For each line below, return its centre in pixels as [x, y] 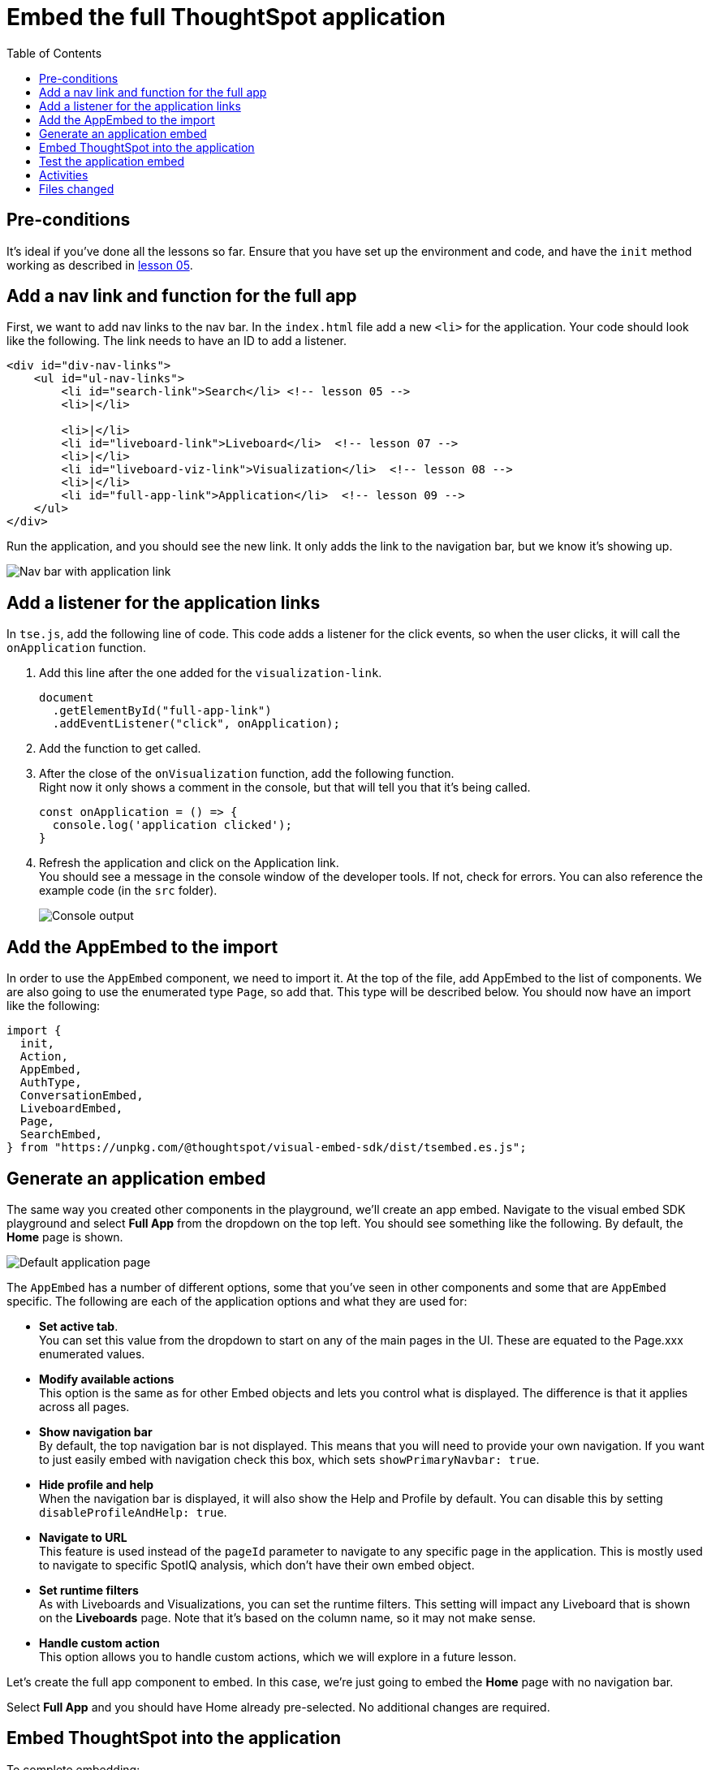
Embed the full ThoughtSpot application [226, 17]
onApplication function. [76, 648]
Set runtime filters [89, 1590]
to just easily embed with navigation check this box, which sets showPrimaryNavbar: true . [289, 1459]
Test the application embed [112, 161]
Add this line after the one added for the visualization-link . [211, 673]
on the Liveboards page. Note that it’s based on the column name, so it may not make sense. [288, 1617]
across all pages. [84, 1406]
